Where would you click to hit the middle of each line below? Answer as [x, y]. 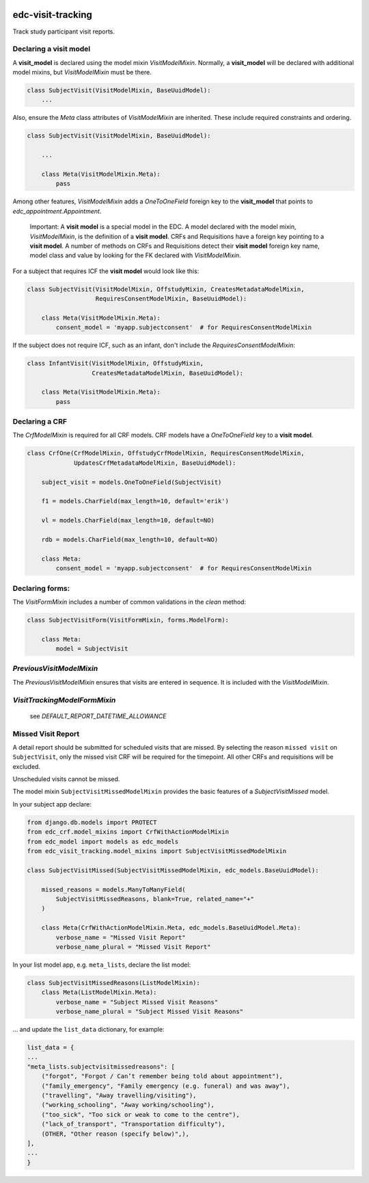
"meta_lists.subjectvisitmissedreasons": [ [101, 1067]
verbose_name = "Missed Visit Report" [121, 937]
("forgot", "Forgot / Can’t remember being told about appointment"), [162, 1076]
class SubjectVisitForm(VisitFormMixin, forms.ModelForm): [128, 620]
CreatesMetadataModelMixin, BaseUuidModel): [168, 373]
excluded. [27, 766]
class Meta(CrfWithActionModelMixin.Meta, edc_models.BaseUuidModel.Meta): [171, 928]
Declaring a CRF [40, 422]
